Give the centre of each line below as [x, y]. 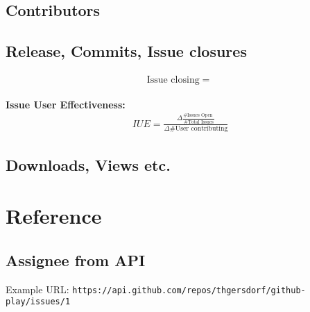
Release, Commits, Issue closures [126, 51]
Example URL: [37, 289]
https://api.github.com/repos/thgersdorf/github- [189, 290]
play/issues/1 [38, 302]
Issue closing [173, 80]
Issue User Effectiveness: [66, 104]
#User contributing [199, 129]
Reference [54, 216]
